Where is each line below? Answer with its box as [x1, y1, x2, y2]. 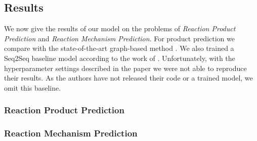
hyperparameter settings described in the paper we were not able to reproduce [4, 62, 247, 73]
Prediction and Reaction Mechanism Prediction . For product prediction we [4, 33, 235, 43]
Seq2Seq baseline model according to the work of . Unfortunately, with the [4, 52, 235, 63]
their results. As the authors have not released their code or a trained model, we [4, 73, 253, 83]
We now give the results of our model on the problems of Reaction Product [4, 23, 236, 34]
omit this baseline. [4, 82, 61, 93]
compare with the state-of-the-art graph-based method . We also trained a [4, 43, 234, 53]
